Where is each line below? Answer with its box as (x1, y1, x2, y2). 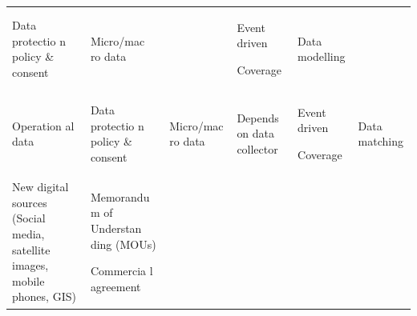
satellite (12, 241, 51, 258)
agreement (90, 278, 141, 294)
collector (237, 140, 278, 157)
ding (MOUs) (90, 235, 156, 252)
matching (358, 133, 403, 150)
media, (12, 226, 45, 242)
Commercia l (90, 262, 153, 279)
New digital (12, 178, 69, 195)
